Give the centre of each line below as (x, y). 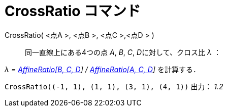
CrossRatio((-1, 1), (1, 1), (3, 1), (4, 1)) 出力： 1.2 (114, 86)
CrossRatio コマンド (73, 11)
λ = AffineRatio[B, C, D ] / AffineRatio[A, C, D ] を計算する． (102, 69)
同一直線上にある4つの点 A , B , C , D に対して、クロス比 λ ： (123, 52)
